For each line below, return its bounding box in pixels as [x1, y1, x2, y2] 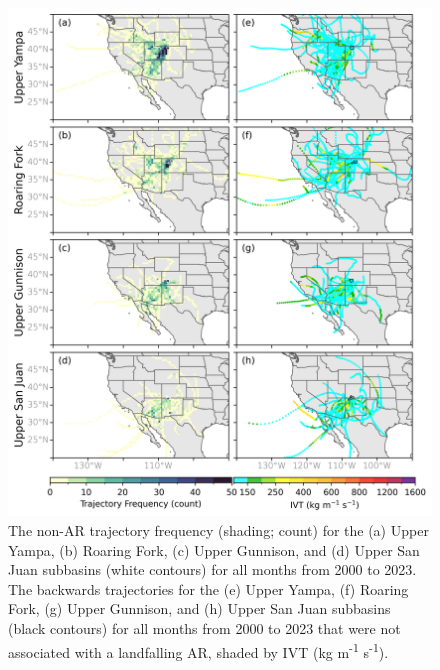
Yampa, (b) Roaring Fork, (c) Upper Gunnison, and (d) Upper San [8, 539, 420, 560]
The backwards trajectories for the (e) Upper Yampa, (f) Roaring [8, 578, 409, 599]
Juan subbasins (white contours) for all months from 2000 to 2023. [8, 559, 417, 580]
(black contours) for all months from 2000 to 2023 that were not [8, 617, 401, 638]
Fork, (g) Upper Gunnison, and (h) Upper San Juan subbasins [8, 598, 391, 619]
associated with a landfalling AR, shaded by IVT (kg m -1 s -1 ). [8, 638, 389, 662]
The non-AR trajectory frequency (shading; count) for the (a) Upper [8, 519, 429, 540]
